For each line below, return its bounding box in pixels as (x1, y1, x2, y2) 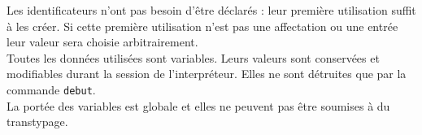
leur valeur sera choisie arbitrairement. (7, 33, 198, 50)
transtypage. (7, 113, 68, 130)
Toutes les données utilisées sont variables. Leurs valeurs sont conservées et (7, 49, 380, 66)
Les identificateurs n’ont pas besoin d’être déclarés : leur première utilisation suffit (7, 2, 416, 18)
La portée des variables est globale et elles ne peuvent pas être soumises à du (7, 97, 390, 114)
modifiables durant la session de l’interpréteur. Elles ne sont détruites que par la (7, 65, 407, 82)
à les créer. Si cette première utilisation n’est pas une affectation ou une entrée (7, 17, 398, 34)
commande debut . (7, 81, 96, 98)
